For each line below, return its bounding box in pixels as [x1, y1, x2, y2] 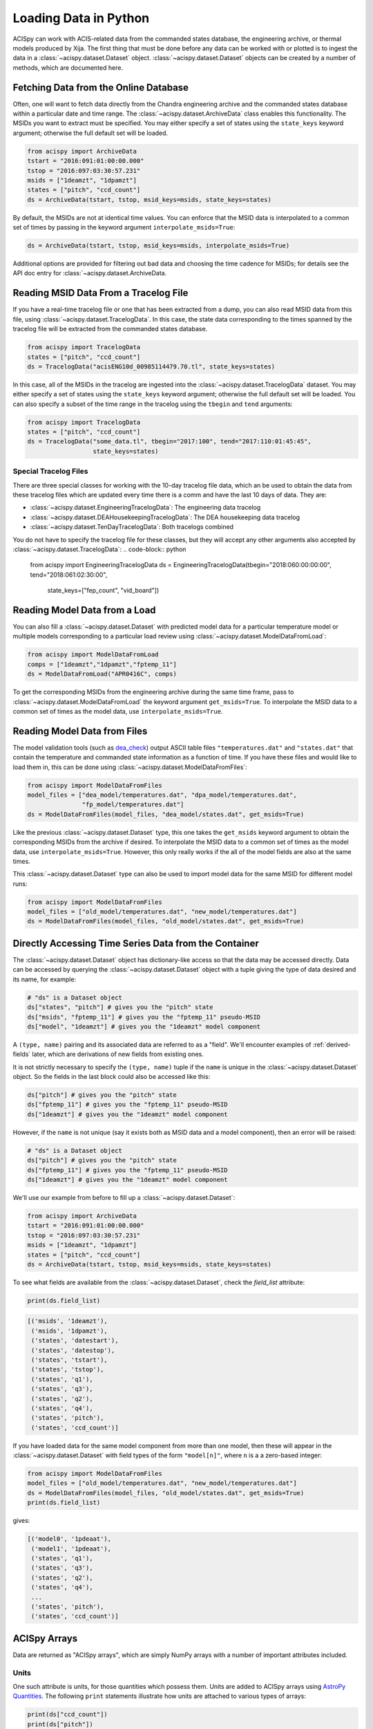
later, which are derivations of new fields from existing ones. [32, 1050, 204, 1058]
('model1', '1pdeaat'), [31, 1544, 112, 1553]
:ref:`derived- [312, 1040, 351, 1048]
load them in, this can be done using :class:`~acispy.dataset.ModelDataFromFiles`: [12, 763, 248, 771]
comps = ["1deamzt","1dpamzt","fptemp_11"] [27, 660, 178, 668]
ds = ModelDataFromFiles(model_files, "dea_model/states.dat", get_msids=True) [27, 810, 305, 818]
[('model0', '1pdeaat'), [27, 1535, 112, 1543]
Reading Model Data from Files [12, 725, 148, 737]
